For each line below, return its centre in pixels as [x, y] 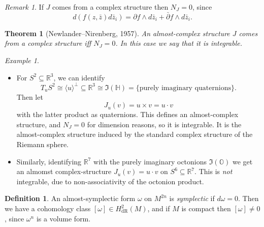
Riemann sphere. [42, 144]
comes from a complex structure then [110, 7]
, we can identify [79, 77]
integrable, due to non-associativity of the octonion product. [110, 181]
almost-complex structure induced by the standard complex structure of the [135, 134]
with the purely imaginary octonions [150, 161]
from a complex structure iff [48, 43]
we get [242, 161]
